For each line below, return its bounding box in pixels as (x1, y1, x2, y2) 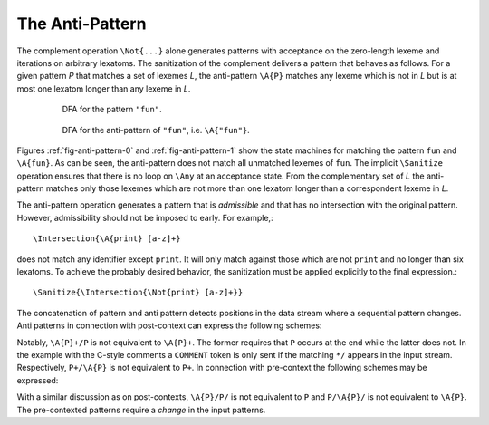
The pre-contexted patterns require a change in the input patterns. (16, 404, 266, 415)
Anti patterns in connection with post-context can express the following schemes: (16, 320, 322, 331)
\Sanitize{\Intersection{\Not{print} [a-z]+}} (33, 287, 244, 298)
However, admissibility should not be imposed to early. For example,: (16, 212, 273, 223)
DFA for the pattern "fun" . (62, 104, 162, 115)
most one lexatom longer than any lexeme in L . (16, 82, 191, 94)
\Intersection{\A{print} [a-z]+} (33, 234, 181, 244)
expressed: (16, 374, 59, 385)
